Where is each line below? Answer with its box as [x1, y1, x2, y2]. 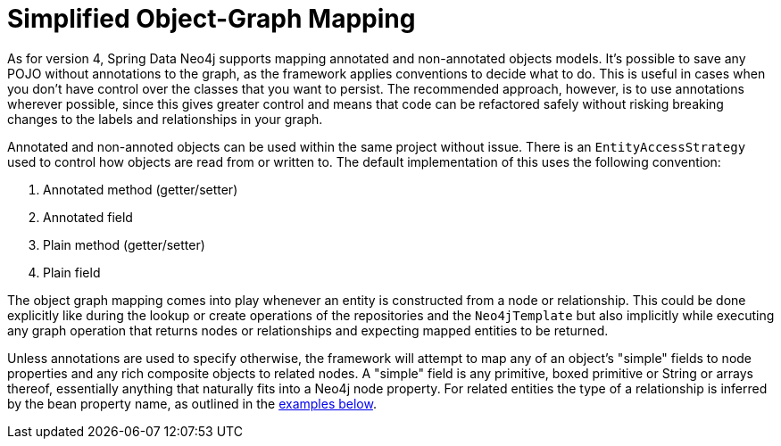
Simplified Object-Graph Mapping [7, 4, 416, 34]
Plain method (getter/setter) [43, 236, 205, 252]
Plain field [43, 264, 101, 280]
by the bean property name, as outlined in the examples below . [7, 395, 377, 411]
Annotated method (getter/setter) [43, 181, 238, 197]
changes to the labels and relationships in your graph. [7, 111, 323, 127]
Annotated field [43, 209, 133, 225]
